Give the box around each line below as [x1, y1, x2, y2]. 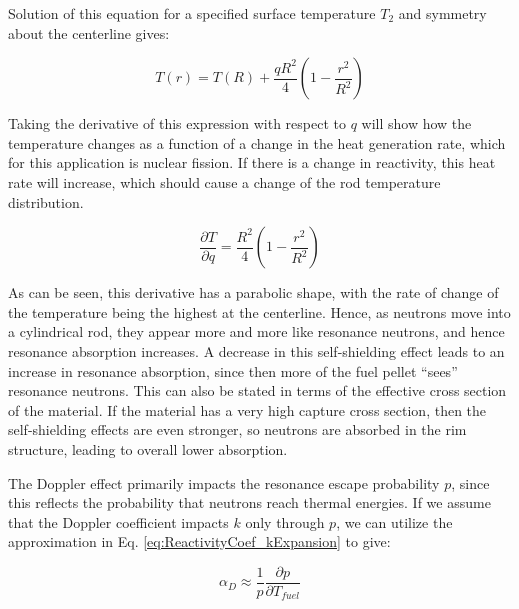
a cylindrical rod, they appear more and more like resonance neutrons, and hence [8, 321, 505, 342]
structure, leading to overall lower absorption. [8, 438, 288, 459]
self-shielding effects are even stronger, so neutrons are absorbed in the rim [8, 419, 467, 440]
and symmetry [398, 3, 487, 23]
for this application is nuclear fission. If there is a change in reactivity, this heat [8, 152, 496, 173]
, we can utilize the [336, 511, 453, 532]
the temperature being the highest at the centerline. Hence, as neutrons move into [8, 301, 511, 322]
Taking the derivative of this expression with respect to [8, 113, 346, 134]
